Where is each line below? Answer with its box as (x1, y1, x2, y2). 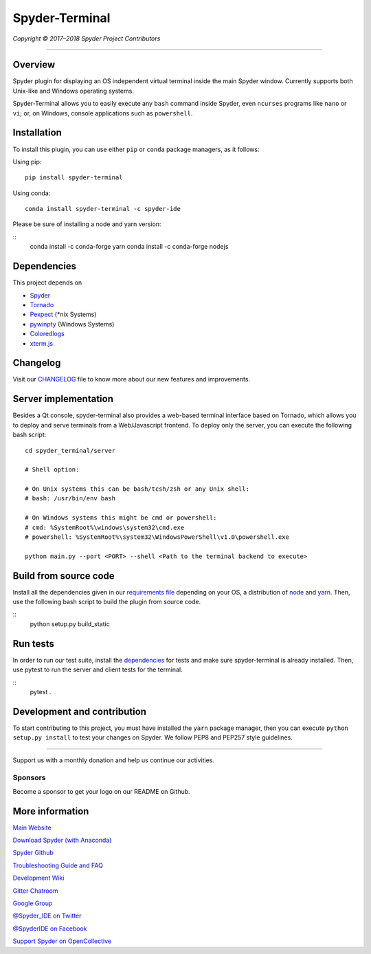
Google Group (12, 899, 53, 907)
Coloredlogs (30, 330, 65, 338)
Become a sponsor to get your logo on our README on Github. (12, 787, 190, 795)
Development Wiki (12, 874, 65, 883)
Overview (12, 59, 56, 71)
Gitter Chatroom (12, 887, 58, 895)
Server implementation (12, 393, 113, 405)
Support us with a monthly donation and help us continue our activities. (12, 756, 214, 764)
